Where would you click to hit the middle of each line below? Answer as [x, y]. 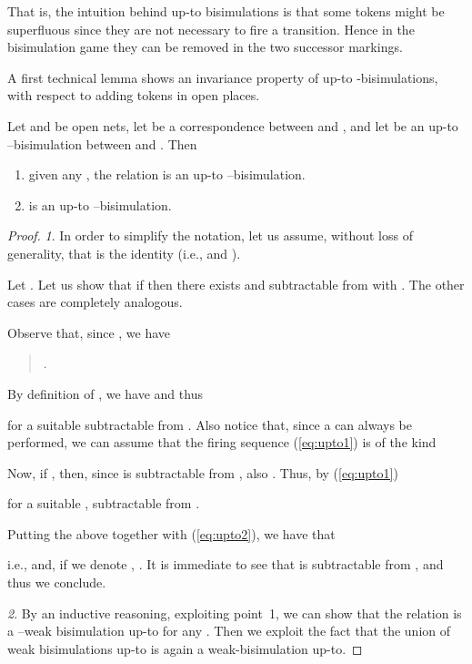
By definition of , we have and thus [105, 393]
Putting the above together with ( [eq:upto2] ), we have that [171, 533]
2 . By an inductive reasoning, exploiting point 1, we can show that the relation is [235, 613]
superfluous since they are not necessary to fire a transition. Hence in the [211, 29]
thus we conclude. [57, 582]
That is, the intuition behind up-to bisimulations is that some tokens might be [226, 11]
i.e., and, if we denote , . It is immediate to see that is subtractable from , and [226, 564]
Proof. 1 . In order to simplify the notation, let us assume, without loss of [210, 235]
